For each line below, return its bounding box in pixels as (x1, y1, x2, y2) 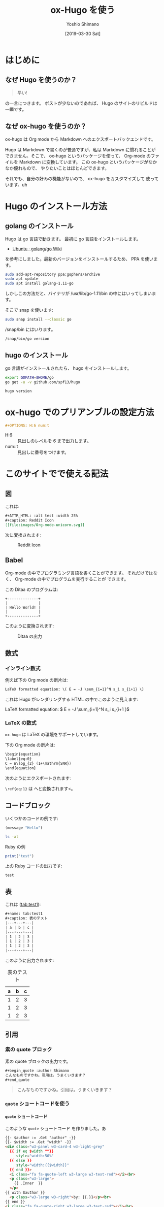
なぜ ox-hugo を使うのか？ (5, 122, 87, 130)
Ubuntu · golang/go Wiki (12, 246, 62, 252)
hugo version (5, 389, 32, 393)
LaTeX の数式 (5, 719, 37, 726)
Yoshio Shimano (66, 21, 99, 27)
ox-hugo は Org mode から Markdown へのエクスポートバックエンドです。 (5, 136, 156, 142)
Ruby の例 (5, 844, 26, 849)
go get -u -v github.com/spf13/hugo (5, 380, 80, 385)
